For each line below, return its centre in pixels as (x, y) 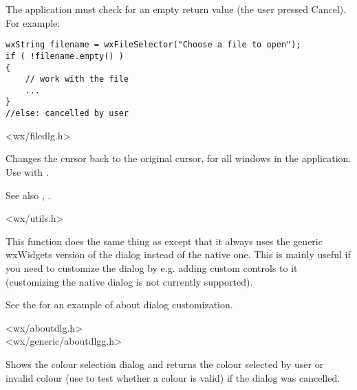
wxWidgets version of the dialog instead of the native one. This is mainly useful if (178, 254)
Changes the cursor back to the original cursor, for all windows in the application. (178, 158)
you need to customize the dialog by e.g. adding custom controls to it (152, 267)
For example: (33, 22)
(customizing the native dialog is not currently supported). (129, 281)
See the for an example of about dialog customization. (119, 305)
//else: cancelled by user (67, 114)
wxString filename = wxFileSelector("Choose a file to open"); (153, 45)
